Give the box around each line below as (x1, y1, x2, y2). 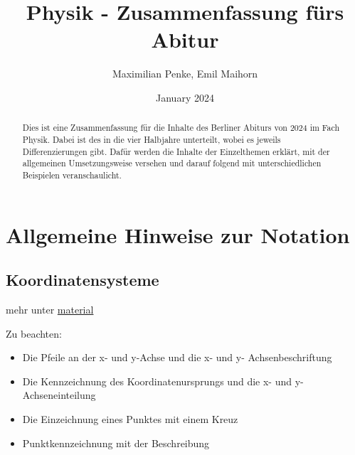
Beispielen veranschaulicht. (22, 168, 122, 181)
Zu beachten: (6, 326, 62, 341)
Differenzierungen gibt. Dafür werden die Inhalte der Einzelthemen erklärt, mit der (22, 145, 330, 157)
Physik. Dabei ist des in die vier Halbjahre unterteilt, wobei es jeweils (22, 133, 281, 145)
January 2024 (156, 90, 214, 105)
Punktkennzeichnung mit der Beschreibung (22, 435, 210, 450)
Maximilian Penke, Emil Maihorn (112, 66, 258, 81)
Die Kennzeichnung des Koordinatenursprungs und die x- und (22, 373, 292, 388)
